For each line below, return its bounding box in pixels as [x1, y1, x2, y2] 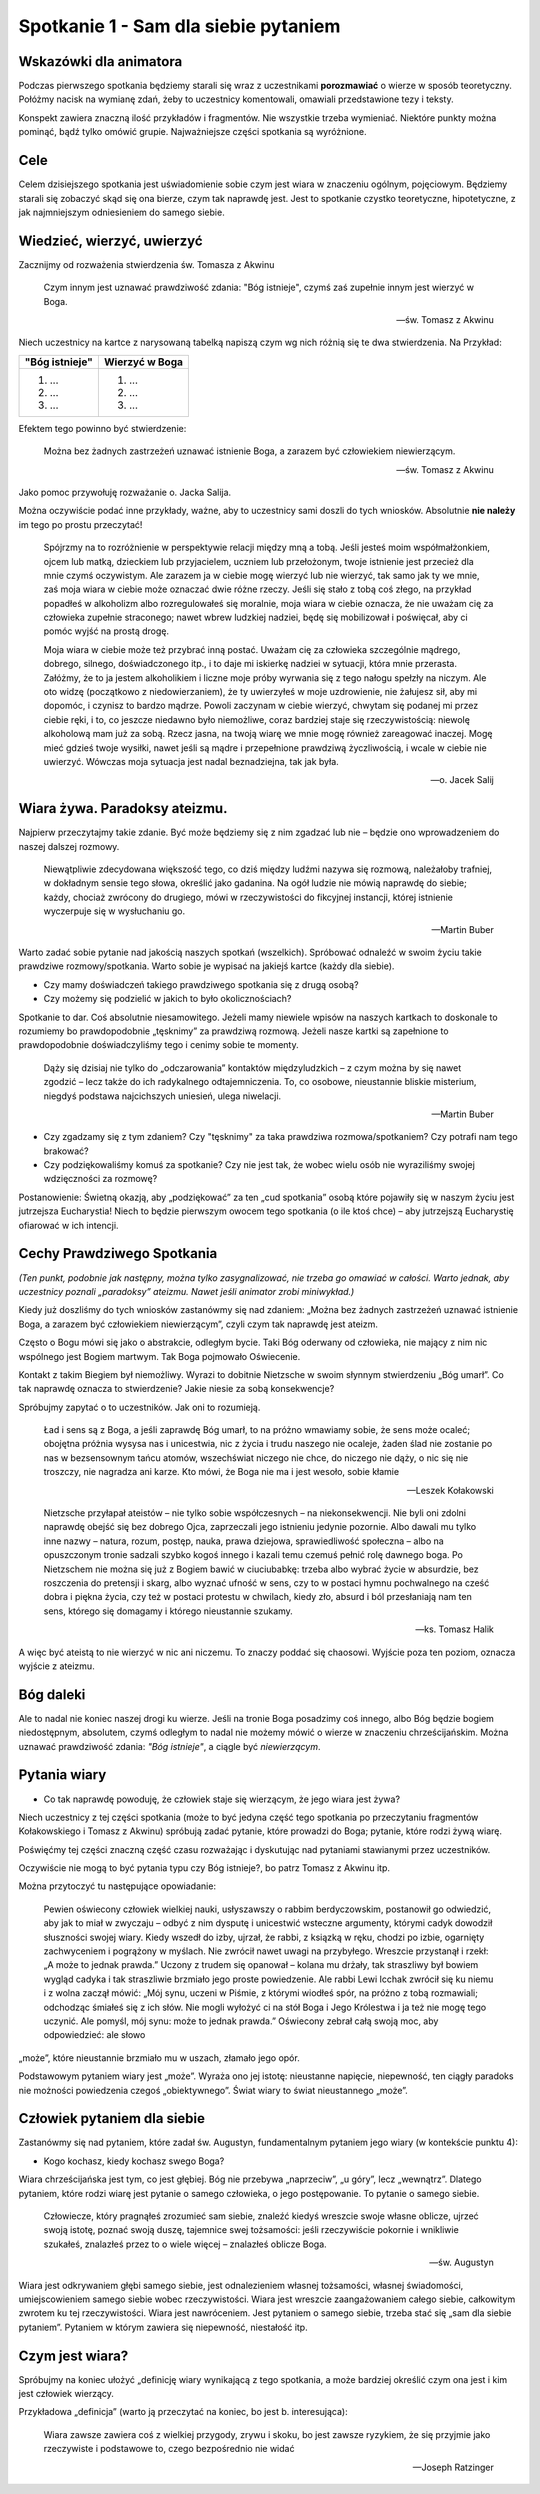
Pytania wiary [18, 1766, 107, 1784]
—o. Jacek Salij [430, 774, 494, 786]
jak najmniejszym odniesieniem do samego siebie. [18, 206, 225, 218]
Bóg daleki [18, 1686, 86, 1703]
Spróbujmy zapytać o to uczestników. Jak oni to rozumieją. [18, 1401, 261, 1413]
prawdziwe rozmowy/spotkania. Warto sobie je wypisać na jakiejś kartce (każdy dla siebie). [18, 960, 395, 972]
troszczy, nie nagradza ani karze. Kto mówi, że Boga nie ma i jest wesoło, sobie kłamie [43, 1466, 400, 1478]
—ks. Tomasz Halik [415, 1623, 494, 1635]
